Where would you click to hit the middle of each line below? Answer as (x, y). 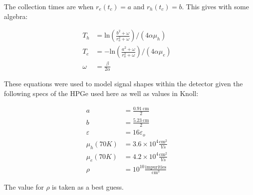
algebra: (16, 16)
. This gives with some (215, 6)
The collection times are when (49, 6)
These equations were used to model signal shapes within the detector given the (123, 84)
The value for (24, 187)
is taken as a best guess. (88, 187)
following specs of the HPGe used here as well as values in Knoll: (101, 93)
